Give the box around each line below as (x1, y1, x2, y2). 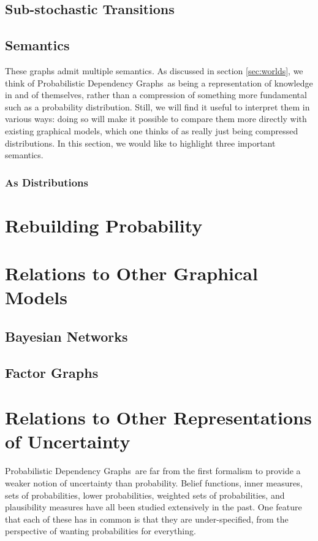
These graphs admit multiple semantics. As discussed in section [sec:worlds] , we (5, 64, 303, 77)
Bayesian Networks (5, 326, 128, 345)
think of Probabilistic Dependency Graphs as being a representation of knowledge (5, 76, 313, 89)
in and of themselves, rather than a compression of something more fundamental (5, 88, 307, 101)
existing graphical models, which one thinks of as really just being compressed (5, 124, 298, 137)
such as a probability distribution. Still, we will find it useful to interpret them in (5, 100, 310, 113)
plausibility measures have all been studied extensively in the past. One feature (5, 501, 302, 513)
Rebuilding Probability (5, 212, 203, 237)
